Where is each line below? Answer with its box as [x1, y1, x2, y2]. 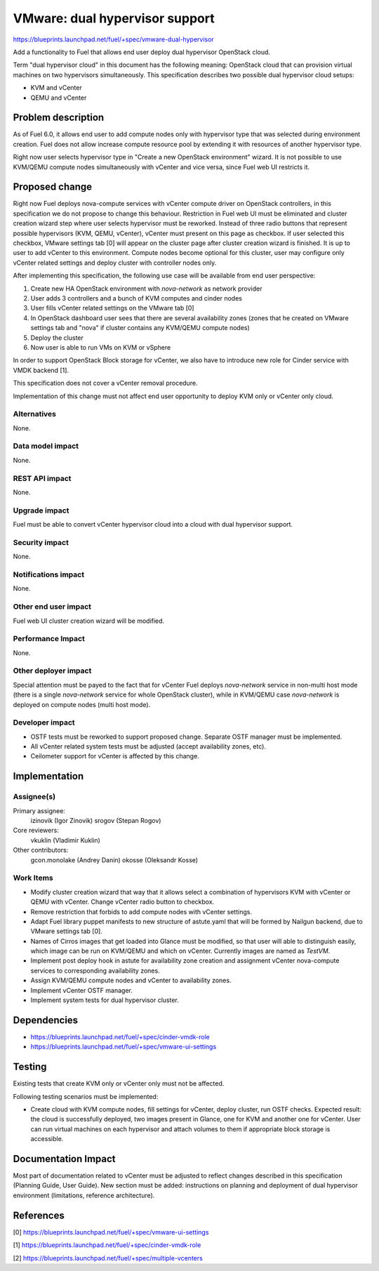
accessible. [30, 1135, 64, 1143]
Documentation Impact [13, 1153, 116, 1165]
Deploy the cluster [30, 334, 84, 342]
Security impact [13, 537, 69, 547]
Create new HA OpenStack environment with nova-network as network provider [30, 284, 262, 293]
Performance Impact [13, 634, 86, 644]
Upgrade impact [13, 506, 69, 515]
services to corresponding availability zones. [30, 966, 161, 975]
